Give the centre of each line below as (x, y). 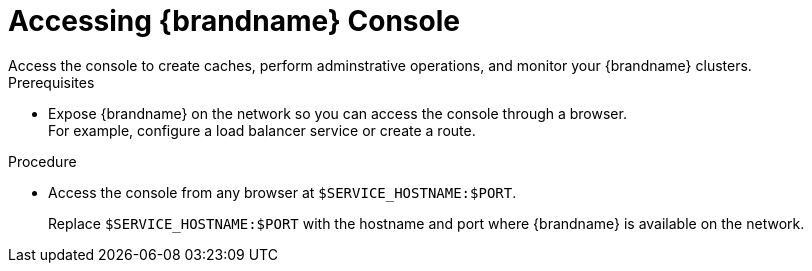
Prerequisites (51, 82)
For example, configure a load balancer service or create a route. (262, 130)
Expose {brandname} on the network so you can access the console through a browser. (337, 113)
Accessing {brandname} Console (234, 21)
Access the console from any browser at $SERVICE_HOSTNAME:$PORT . (282, 192)
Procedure (42, 161)
